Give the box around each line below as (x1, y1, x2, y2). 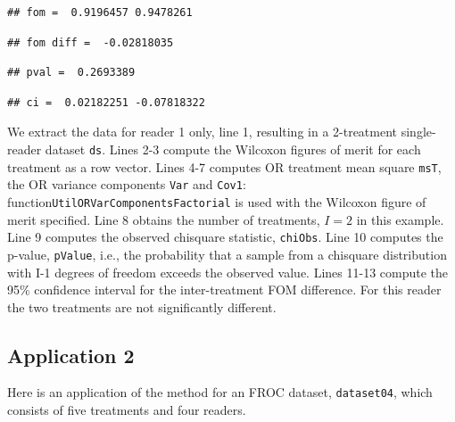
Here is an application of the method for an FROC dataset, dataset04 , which (7, 383, 433, 401)
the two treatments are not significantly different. (7, 297, 277, 316)
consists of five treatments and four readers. (7, 401, 246, 419)
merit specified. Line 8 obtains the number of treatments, (7, 210, 320, 228)
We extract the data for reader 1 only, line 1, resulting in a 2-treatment (7, 122, 398, 141)
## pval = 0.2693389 (7, 66, 136, 79)
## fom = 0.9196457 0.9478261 (7, 6, 193, 19)
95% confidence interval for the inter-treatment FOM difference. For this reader (7, 280, 442, 299)
